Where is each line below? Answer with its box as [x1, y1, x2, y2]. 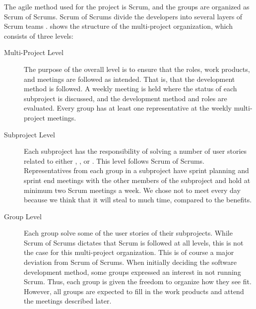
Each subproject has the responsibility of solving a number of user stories [24, 146, 247, 156]
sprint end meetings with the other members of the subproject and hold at [24, 175, 251, 185]
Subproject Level [4, 129, 55, 139]
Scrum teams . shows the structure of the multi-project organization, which [4, 21, 233, 31]
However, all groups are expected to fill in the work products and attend [24, 286, 244, 296]
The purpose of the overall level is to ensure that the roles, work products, [24, 63, 250, 74]
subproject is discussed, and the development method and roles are [24, 93, 227, 103]
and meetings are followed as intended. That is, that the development [24, 73, 235, 84]
